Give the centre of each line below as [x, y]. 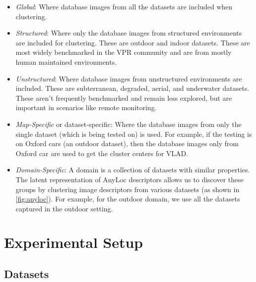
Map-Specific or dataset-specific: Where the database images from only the [128, 124]
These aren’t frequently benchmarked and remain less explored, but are [124, 98]
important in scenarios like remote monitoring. [86, 107]
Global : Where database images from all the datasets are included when [124, 6]
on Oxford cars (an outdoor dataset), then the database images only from [127, 143]
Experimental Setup [74, 242]
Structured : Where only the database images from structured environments [129, 33]
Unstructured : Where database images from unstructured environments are [129, 78]
